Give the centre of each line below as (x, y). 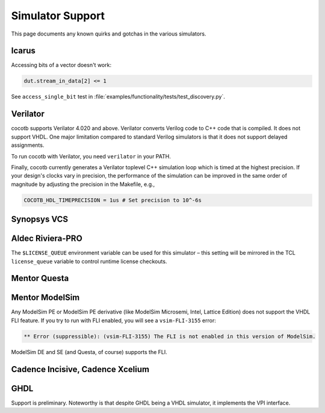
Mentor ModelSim (45, 298)
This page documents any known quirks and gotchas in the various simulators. (109, 34)
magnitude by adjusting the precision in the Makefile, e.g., (83, 184)
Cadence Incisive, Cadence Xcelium (80, 369)
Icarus (23, 51)
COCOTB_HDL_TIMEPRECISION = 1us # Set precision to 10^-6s (113, 200)
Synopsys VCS (40, 219)
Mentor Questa (40, 278)
